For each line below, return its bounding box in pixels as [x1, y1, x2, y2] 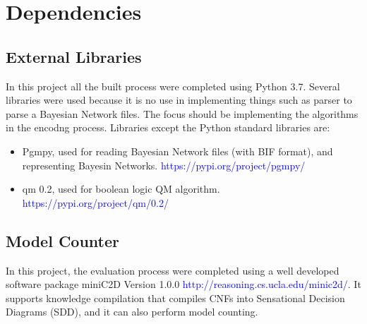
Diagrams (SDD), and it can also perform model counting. [6, 304, 258, 319]
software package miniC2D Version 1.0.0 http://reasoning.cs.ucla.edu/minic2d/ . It [6, 277, 361, 292]
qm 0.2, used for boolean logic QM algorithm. [22, 181, 220, 196]
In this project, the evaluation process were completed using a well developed [6, 263, 339, 277]
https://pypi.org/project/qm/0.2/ [22, 195, 169, 210]
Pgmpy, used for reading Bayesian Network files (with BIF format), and [22, 143, 333, 158]
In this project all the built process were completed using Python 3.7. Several [6, 78, 340, 93]
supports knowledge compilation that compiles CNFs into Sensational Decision [6, 290, 345, 305]
